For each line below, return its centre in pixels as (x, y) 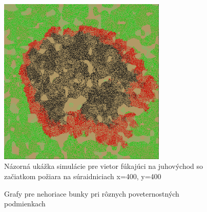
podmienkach (25, 204)
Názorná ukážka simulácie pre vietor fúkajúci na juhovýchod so (104, 166)
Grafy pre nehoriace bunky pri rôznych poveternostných (92, 193)
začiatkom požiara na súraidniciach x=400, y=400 (83, 176)
